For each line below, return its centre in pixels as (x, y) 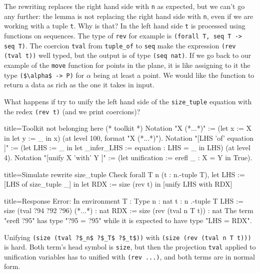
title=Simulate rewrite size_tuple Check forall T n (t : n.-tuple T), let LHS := (124, 174)
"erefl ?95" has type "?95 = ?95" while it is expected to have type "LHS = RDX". (128, 220)
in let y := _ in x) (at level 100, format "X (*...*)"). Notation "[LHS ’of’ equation (129, 137)
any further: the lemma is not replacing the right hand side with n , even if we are (129, 16)
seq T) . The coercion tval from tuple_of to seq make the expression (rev (120, 45)
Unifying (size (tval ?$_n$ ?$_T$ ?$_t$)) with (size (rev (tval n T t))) (128, 237)
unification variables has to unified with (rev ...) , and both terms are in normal (129, 256)
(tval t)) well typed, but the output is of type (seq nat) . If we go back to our (128, 55)
